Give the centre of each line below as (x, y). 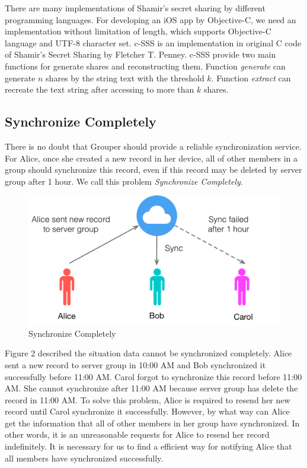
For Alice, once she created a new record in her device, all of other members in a (151, 158)
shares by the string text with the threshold (125, 78)
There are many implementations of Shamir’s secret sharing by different (135, 8)
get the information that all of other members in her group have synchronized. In (152, 423)
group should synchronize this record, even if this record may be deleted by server (153, 170)
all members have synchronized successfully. (84, 458)
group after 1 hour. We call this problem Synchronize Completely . (124, 181)
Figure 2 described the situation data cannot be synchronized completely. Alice (148, 353)
